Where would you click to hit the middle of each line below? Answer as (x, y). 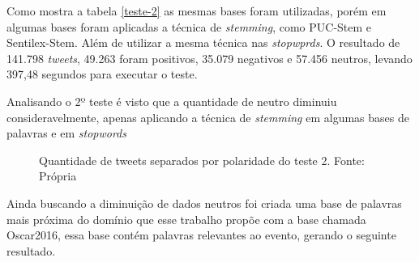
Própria (58, 176)
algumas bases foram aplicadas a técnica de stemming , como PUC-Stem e (189, 26)
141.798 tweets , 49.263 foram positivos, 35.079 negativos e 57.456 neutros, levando (209, 58)
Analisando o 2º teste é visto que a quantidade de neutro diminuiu (172, 101)
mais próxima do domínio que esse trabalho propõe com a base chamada (186, 219)
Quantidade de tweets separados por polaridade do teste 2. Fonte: (202, 160)
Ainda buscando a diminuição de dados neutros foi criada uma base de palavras (204, 203)
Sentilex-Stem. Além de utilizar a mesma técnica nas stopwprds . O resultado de (203, 42)
